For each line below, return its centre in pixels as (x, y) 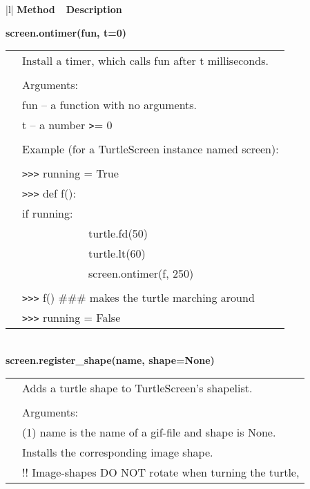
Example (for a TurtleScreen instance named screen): (151, 149)
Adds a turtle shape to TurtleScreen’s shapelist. (137, 388)
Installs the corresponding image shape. (118, 452)
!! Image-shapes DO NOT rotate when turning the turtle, (161, 472)
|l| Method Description (64, 9)
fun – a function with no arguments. (110, 105)
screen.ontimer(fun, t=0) (66, 32)
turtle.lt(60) (117, 253)
